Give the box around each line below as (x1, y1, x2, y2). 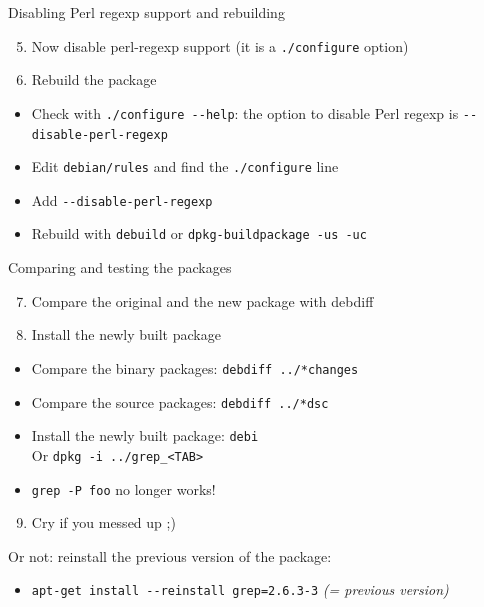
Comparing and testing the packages (8, 257, 232, 278)
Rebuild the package (31, 69, 157, 90)
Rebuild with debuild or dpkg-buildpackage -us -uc (31, 223, 367, 244)
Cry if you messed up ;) (31, 512, 176, 533)
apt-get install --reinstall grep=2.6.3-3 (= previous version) (31, 579, 449, 600)
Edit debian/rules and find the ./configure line (31, 156, 339, 177)
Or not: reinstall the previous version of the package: (8, 545, 332, 566)
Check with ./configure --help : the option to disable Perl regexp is (31, 102, 459, 123)
